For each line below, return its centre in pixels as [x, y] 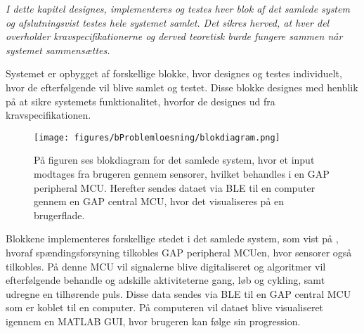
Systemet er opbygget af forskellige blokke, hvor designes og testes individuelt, [174, 73]
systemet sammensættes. [58, 50]
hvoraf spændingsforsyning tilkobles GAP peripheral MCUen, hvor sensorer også [179, 252]
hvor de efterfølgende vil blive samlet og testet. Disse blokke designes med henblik [182, 87]
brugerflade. [59, 215]
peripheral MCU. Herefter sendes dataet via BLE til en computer [175, 187]
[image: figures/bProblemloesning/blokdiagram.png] [157, 137]
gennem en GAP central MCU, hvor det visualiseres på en [159, 201]
